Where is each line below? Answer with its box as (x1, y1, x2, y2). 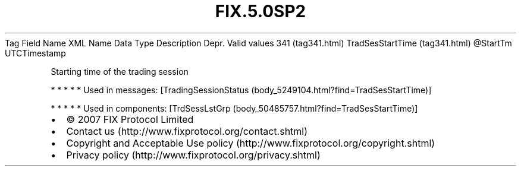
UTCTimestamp (5, 47, 66, 58)
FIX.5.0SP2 (215, 1, 306, 21)
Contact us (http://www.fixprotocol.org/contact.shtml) (66, 125, 308, 137)
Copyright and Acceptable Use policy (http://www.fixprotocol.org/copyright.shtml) (66, 137, 435, 149)
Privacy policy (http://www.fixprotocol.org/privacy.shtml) (66, 148, 321, 161)
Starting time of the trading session (51, 66, 189, 77)
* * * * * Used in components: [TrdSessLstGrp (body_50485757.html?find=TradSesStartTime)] (51, 103, 418, 113)
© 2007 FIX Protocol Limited (66, 113, 194, 125)
